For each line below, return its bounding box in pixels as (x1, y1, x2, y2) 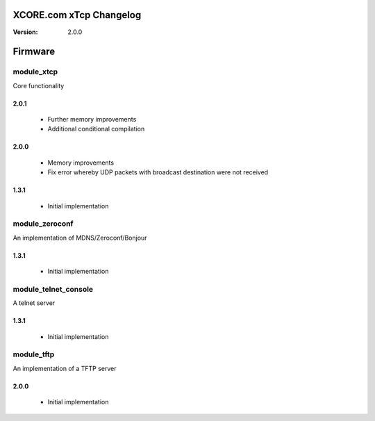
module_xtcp (12, 67, 58, 76)
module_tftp (12, 349, 55, 359)
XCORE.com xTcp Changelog (12, 9, 142, 21)
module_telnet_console (12, 284, 94, 294)
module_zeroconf (12, 219, 74, 229)
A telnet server (12, 299, 56, 307)
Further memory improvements (47, 115, 137, 124)
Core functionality (12, 81, 65, 90)
